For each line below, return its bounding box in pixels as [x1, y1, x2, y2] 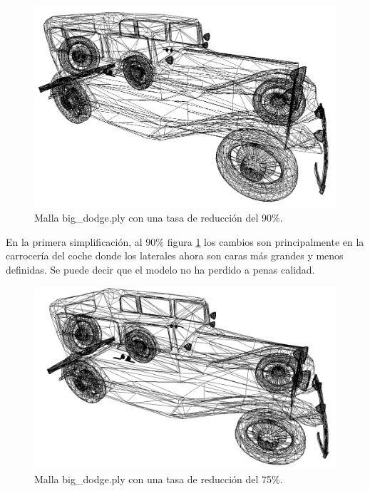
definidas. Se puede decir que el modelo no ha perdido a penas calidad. [6, 262, 315, 276]
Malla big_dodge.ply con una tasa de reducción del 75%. [34, 472, 283, 487]
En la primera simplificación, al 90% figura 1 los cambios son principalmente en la [6, 234, 364, 249]
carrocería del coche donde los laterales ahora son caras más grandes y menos [6, 248, 344, 263]
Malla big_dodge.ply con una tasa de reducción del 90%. [34, 210, 283, 225]
